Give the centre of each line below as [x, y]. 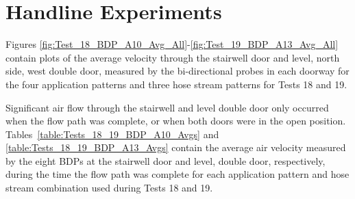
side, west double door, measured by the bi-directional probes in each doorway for [177, 71]
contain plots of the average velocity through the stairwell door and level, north [173, 57]
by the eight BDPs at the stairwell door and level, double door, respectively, [166, 160]
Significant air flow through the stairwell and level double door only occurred [167, 107]
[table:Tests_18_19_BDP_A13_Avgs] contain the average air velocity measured [176, 147]
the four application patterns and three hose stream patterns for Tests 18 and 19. [176, 84]
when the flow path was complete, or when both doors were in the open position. [176, 121]
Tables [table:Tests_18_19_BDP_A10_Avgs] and [112, 134]
